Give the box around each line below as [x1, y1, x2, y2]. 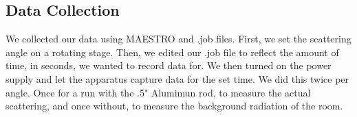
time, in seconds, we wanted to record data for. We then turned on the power [6, 58, 332, 73]
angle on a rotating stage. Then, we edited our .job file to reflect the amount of [6, 44, 339, 59]
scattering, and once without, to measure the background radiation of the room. [6, 99, 343, 113]
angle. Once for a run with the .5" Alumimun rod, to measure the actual [6, 85, 311, 99]
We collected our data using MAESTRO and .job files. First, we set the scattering [6, 31, 351, 46]
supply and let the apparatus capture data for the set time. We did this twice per [6, 71, 349, 86]
